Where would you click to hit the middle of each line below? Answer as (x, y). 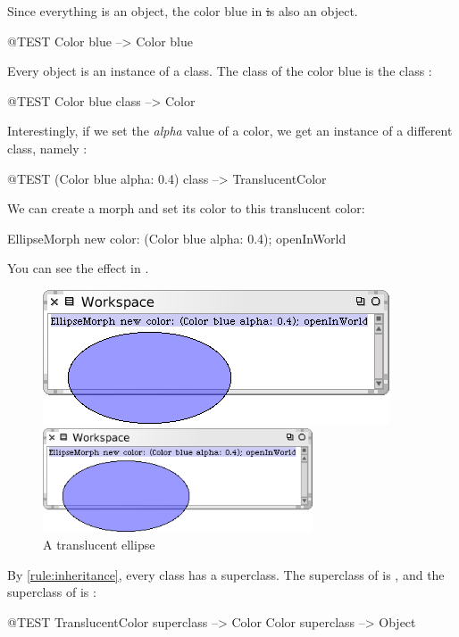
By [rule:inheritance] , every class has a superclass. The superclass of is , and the (226, 574)
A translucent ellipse (99, 545)
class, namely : (47, 148)
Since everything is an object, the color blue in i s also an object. (183, 11)
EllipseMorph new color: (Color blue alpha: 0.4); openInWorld (177, 238)
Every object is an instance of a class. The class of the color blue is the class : (220, 71)
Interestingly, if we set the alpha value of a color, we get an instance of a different (230, 131)
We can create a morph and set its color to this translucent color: (186, 208)
